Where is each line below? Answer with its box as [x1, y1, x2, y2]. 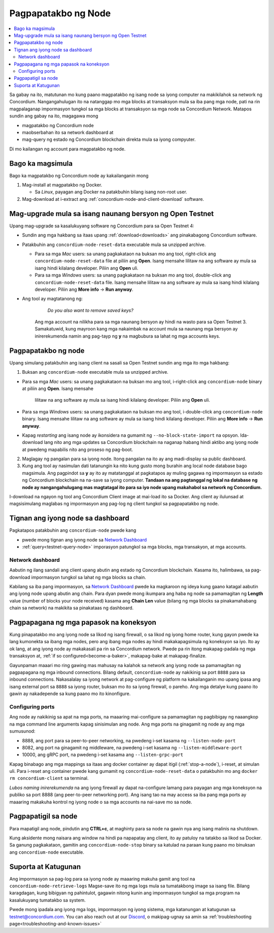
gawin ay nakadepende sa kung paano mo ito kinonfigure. [9, 690, 131, 697]
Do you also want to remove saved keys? [47, 307, 134, 313]
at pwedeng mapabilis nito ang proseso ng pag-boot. [22, 446, 133, 453]
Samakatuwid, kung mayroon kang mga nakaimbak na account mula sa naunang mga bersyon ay [35, 326, 238, 332]
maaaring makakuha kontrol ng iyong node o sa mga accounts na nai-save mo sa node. [9, 799, 192, 805]
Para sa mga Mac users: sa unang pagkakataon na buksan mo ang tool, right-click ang [35, 251, 216, 257]
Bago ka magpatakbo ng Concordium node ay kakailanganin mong [9, 172, 149, 178]
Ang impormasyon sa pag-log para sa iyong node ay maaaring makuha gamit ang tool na [9, 876, 195, 882]
